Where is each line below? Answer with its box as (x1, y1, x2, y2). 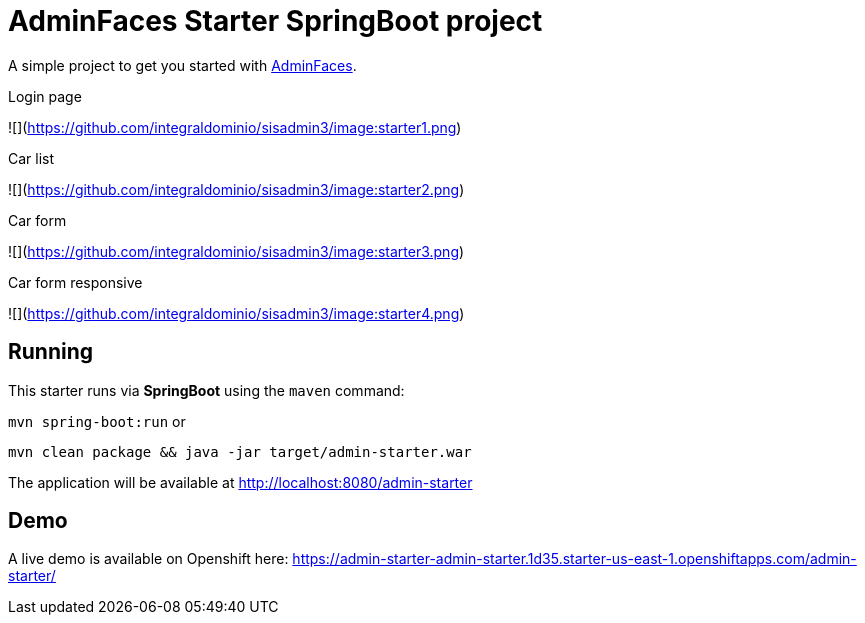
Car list (8, 149, 55, 167)
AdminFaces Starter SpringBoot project (8, 4, 543, 38)
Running (8, 339, 94, 365)
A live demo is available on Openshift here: (8, 550, 289, 568)
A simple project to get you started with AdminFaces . (8, 56, 357, 74)
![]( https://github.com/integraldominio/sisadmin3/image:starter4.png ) (8, 304, 465, 322)
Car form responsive (8, 273, 143, 291)
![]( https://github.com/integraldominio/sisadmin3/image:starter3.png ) (8, 242, 465, 260)
